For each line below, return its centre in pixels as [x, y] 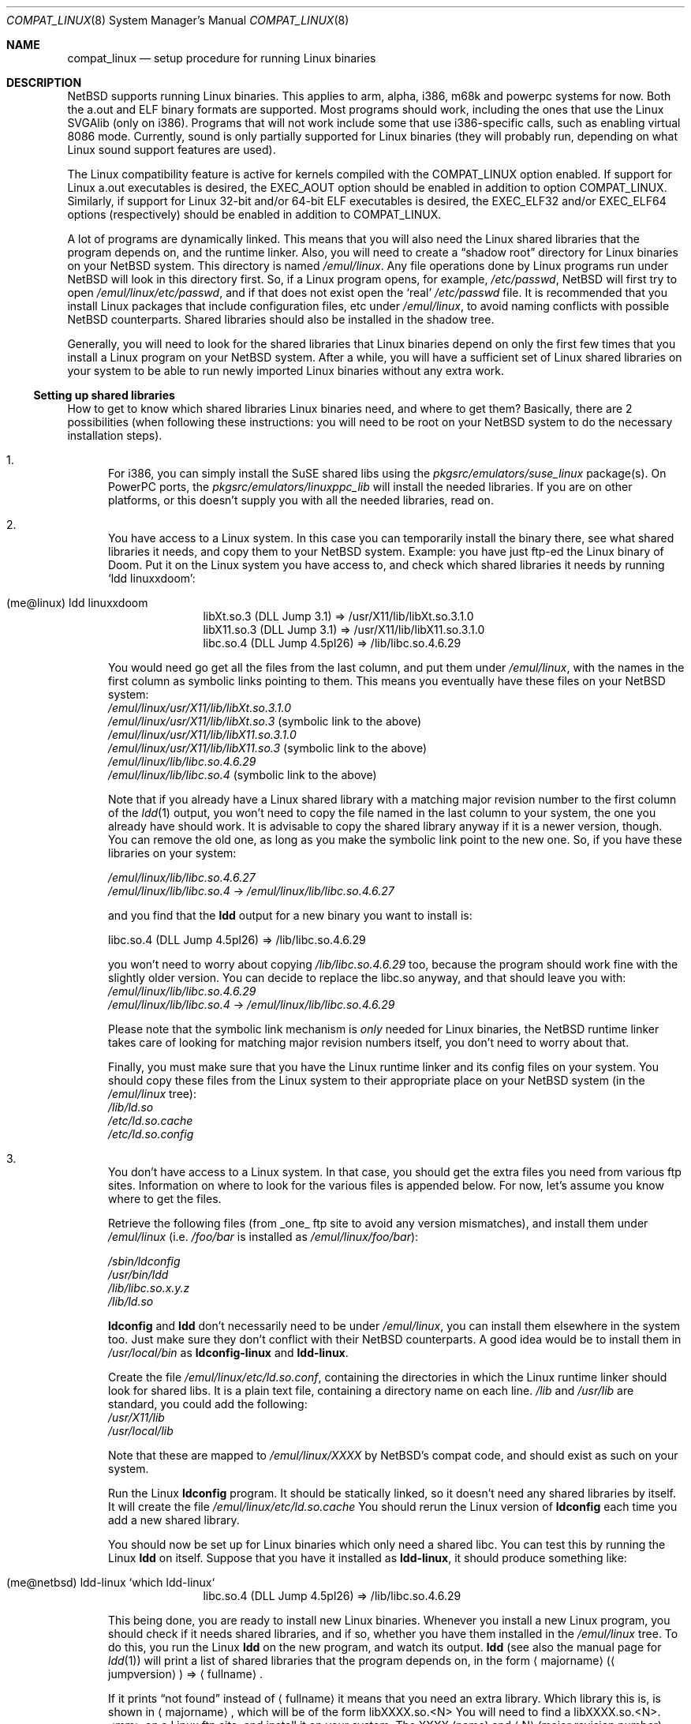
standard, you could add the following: [208, 1404]
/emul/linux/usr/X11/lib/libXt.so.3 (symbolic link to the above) [265, 721]
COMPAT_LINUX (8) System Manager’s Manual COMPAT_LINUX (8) [178, 20]
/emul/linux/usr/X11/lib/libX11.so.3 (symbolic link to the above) [268, 748]
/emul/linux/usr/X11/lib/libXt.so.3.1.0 [200, 708]
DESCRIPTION [44, 82]
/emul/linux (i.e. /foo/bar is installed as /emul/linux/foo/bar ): [263, 1237]
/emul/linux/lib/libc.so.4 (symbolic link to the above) [243, 775]
